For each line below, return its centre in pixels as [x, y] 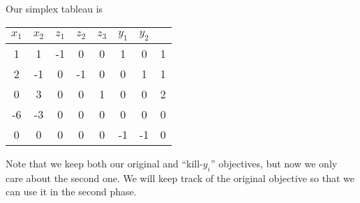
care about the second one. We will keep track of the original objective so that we [180, 178]
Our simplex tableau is [54, 8]
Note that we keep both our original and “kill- [104, 163]
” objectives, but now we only [274, 163]
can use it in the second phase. [71, 191]
